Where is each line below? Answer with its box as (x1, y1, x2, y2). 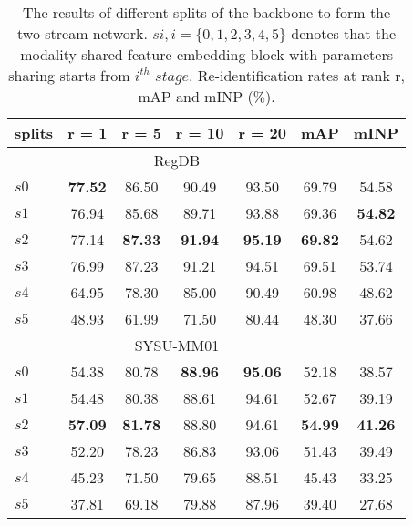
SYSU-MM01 (134, 335, 220, 356)
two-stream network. (17, 23, 148, 44)
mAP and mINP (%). (138, 86, 275, 107)
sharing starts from (8, 65, 130, 86)
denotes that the (291, 23, 397, 44)
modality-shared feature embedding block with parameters (20, 44, 393, 65)
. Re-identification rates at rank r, (188, 65, 405, 86)
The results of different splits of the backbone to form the (22, 2, 391, 23)
